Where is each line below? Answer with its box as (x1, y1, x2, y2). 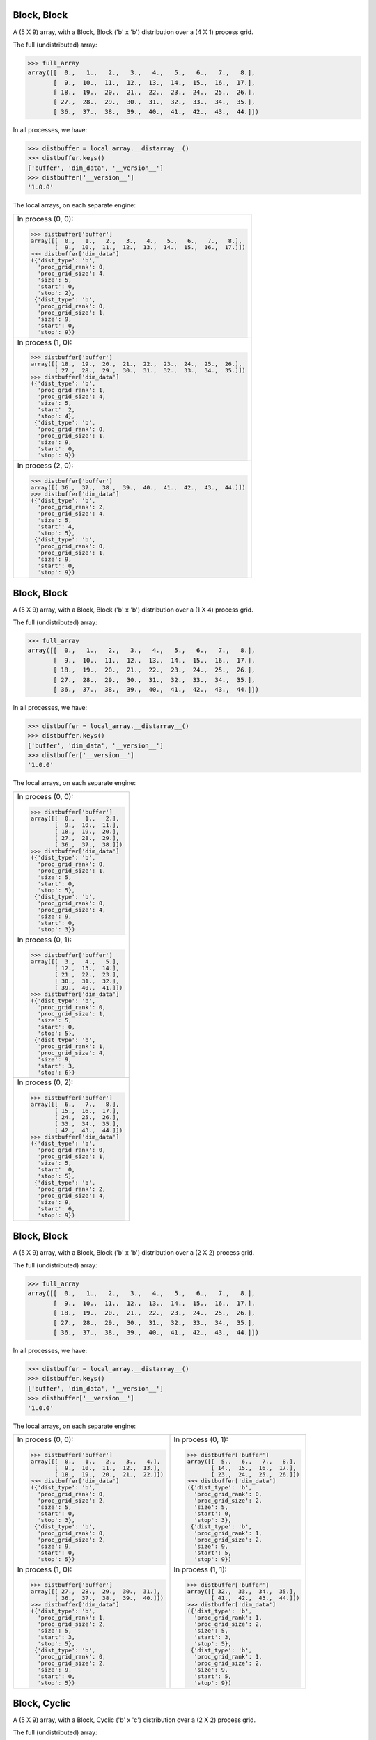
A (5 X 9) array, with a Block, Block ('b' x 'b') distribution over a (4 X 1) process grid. (13, 28, 253, 36)
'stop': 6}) (37, 1068, 76, 1076)
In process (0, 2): (17, 1077, 73, 1087)
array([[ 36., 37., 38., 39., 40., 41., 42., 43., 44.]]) (30, 484, 246, 491)
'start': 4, (37, 523, 76, 530)
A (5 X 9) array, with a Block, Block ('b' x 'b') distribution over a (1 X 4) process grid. (13, 606, 253, 614)
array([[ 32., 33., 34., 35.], (187, 1588, 297, 1595)
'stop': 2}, (37, 289, 76, 296)
